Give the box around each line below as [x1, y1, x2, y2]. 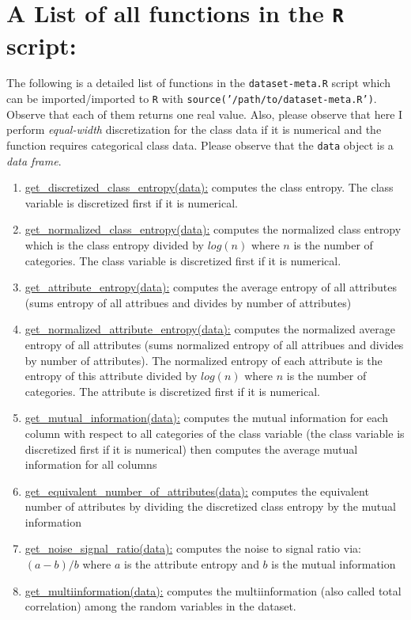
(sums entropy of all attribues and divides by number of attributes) [25, 294, 352, 310]
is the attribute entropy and [124, 556, 259, 572]
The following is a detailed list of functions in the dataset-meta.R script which [6, 74, 390, 91]
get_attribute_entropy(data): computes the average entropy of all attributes [25, 279, 397, 295]
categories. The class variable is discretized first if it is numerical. [25, 252, 341, 268]
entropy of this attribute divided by [25, 367, 198, 384]
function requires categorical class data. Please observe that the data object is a [6, 136, 394, 153]
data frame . [6, 152, 62, 169]
